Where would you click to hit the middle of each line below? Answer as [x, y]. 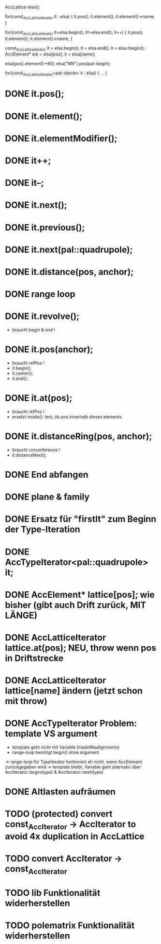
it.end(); [20, 378]
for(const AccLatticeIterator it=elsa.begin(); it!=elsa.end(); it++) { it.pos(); [74, 33]
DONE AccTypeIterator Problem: [71, 723]
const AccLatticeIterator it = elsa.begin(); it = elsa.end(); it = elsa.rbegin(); [75, 48]
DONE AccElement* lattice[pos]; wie [80, 595]
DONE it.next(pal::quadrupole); [69, 249]
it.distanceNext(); [29, 455]
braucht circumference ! [36, 450]
